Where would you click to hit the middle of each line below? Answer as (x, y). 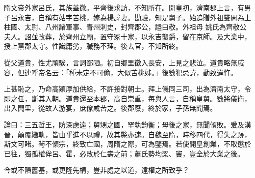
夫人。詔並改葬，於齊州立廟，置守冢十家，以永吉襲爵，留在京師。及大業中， (127, 36)
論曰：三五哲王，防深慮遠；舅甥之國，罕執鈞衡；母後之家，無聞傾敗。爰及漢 (127, 124)
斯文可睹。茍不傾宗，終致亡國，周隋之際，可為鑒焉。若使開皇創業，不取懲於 (127, 144)
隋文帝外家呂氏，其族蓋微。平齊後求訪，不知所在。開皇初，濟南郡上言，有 (124, 7)
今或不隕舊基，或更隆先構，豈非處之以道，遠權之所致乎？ (97, 170)
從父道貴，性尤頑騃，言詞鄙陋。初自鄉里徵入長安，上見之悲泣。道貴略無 (121, 62)
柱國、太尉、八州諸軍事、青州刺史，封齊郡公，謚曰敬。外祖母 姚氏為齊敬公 (125, 27)
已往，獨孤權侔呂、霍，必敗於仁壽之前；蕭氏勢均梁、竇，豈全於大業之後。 (124, 153)
